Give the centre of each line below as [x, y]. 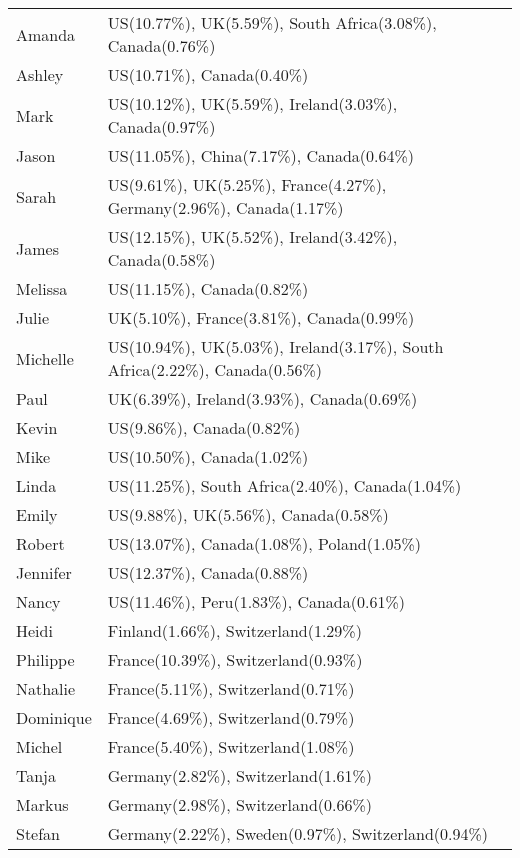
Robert [40, 543]
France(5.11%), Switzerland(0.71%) [231, 688]
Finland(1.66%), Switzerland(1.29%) [234, 630]
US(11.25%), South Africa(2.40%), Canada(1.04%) [284, 485]
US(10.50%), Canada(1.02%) [208, 456]
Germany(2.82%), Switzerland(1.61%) [240, 775]
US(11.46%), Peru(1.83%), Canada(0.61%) [256, 601]
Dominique [54, 717]
